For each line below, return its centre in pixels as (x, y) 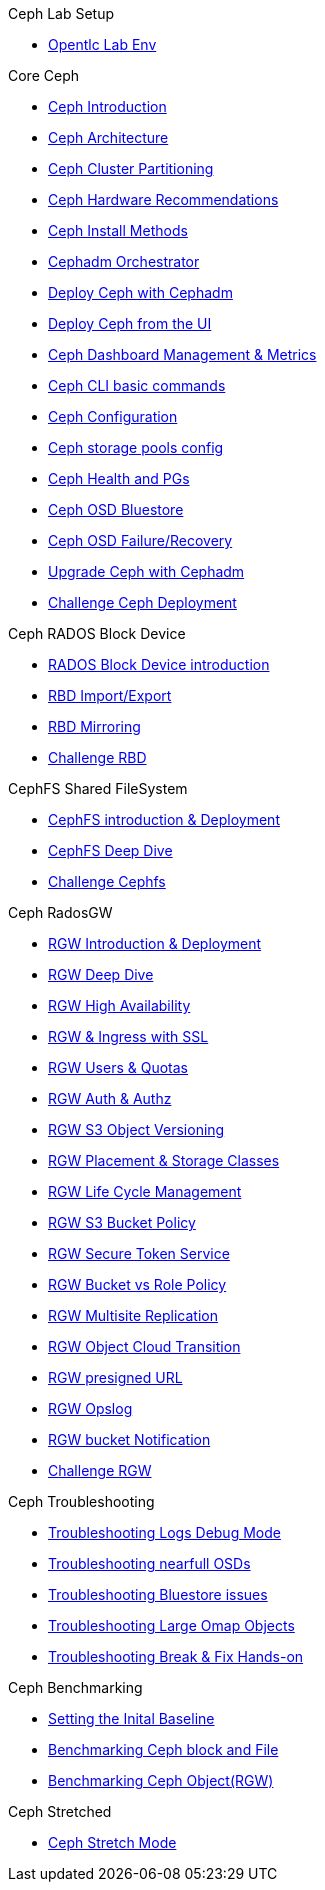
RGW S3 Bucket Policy (122, 1222)
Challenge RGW (100, 1470)
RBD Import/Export (110, 695)
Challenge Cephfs (107, 881)
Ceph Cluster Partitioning (131, 168)
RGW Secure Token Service (139, 1253)
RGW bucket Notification (129, 1439)
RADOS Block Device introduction (159, 664)
